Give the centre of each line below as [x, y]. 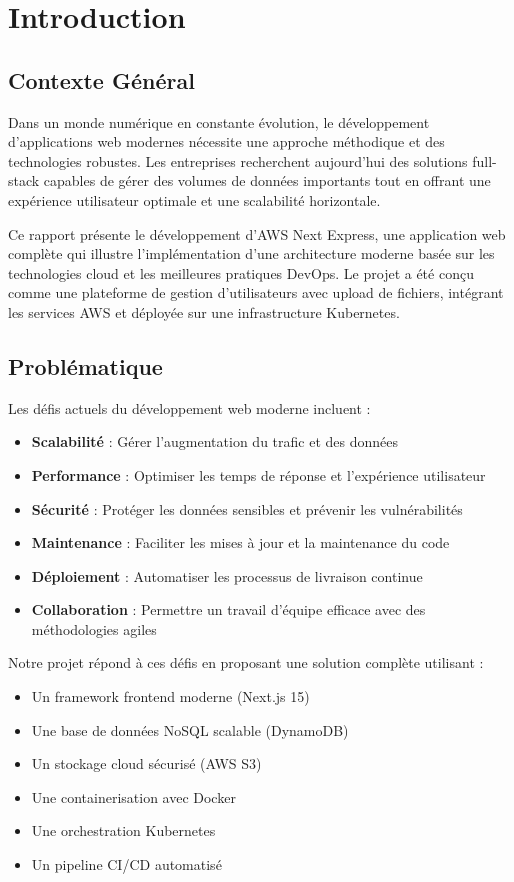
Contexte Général [101, 79]
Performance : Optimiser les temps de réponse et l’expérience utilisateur [258, 474]
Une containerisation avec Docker [133, 796]
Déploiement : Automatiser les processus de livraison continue [227, 575]
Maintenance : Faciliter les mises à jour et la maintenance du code [240, 542]
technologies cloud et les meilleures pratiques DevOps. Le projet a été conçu [241, 272]
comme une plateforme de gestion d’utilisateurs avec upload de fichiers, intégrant [256, 292]
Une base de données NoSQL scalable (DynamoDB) [190, 729]
